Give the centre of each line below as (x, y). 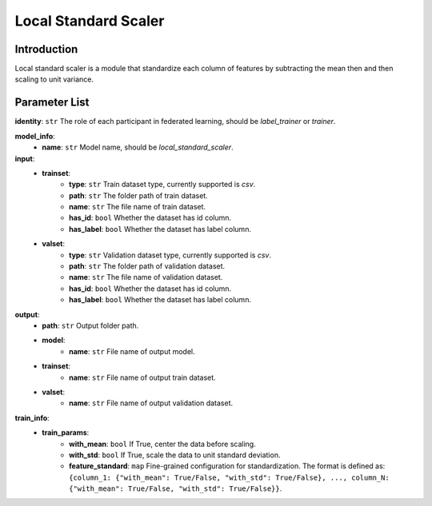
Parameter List (52, 103)
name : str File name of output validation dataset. (151, 403)
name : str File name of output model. (132, 351)
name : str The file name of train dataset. (138, 207)
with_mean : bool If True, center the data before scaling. (162, 444)
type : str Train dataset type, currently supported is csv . (162, 185)
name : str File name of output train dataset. (142, 377)
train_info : (32, 418)
